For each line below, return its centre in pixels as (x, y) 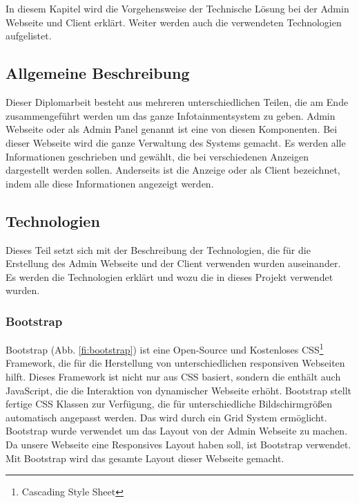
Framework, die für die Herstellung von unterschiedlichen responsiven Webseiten (175, 363)
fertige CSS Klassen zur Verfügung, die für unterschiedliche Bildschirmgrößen (169, 404)
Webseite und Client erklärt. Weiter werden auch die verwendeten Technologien (174, 22)
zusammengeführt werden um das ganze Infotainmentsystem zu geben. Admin (171, 115)
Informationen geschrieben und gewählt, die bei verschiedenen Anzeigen (157, 156)
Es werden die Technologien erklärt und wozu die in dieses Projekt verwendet (169, 276)
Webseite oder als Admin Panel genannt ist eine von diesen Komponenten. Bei (172, 129)
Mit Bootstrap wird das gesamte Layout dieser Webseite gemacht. (145, 458)
